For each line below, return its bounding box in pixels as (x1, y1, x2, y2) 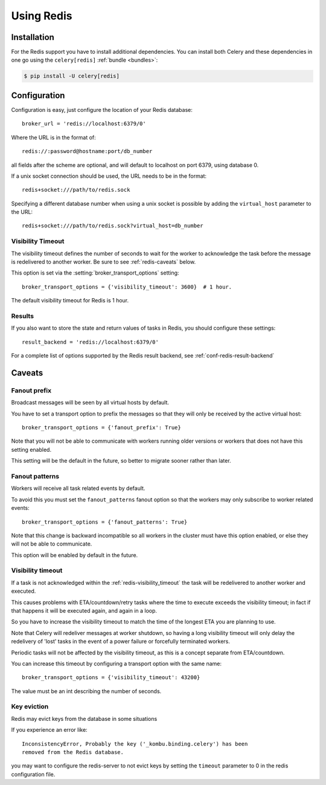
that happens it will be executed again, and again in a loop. (11, 607, 157, 614)
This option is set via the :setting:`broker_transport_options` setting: (11, 269, 179, 276)
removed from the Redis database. (22, 749, 124, 756)
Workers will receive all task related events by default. (11, 484, 145, 492)
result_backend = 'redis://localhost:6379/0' (22, 339, 159, 345)
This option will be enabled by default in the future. (11, 551, 138, 559)
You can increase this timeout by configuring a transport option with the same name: (11, 660, 222, 667)
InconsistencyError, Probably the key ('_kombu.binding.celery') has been (22, 740, 248, 747)
